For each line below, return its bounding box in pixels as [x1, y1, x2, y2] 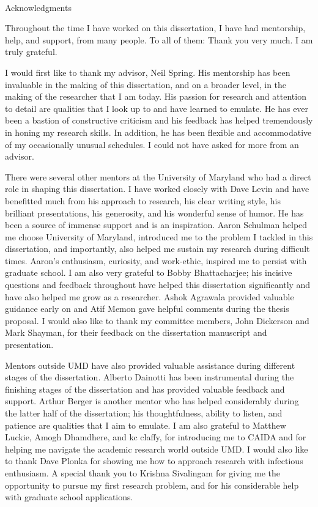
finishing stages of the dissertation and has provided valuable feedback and [5, 382, 285, 395]
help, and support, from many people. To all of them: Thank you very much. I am [5, 33, 313, 46]
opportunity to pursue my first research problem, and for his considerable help [5, 478, 299, 491]
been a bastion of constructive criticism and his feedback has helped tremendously [5, 114, 313, 127]
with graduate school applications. [5, 490, 133, 503]
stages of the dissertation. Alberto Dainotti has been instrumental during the [5, 371, 294, 383]
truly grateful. [5, 45, 57, 58]
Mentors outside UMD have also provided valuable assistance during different [5, 358, 295, 371]
